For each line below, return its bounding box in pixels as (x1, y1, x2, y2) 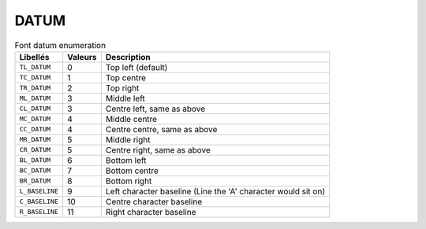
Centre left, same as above (105, 103, 206, 114)
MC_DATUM (19, 115, 51, 124)
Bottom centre (105, 165, 159, 176)
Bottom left (105, 154, 147, 165)
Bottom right (105, 175, 152, 187)
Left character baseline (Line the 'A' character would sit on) (105, 186, 326, 197)
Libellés (19, 51, 50, 62)
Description (105, 51, 151, 62)
